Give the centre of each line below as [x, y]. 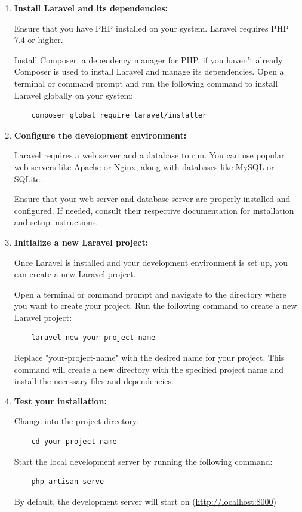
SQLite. [28, 178]
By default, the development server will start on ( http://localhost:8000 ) [145, 501]
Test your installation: [60, 401]
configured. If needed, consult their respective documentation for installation [154, 210]
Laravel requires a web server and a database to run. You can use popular [149, 155]
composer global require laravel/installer [119, 116]
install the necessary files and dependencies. [94, 381]
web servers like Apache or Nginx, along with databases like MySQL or [144, 166]
